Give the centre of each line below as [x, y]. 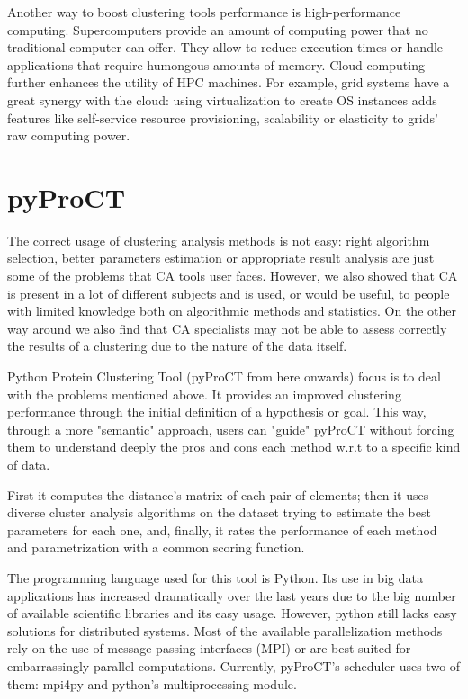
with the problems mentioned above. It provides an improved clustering [204, 394]
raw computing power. [69, 135]
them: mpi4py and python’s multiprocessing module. [152, 683]
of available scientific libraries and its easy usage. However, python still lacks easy [232, 613]
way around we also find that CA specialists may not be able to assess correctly [227, 328]
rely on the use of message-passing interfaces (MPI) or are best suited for [209, 648]
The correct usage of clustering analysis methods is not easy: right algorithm [219, 240]
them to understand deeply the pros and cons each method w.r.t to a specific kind [234, 447]
